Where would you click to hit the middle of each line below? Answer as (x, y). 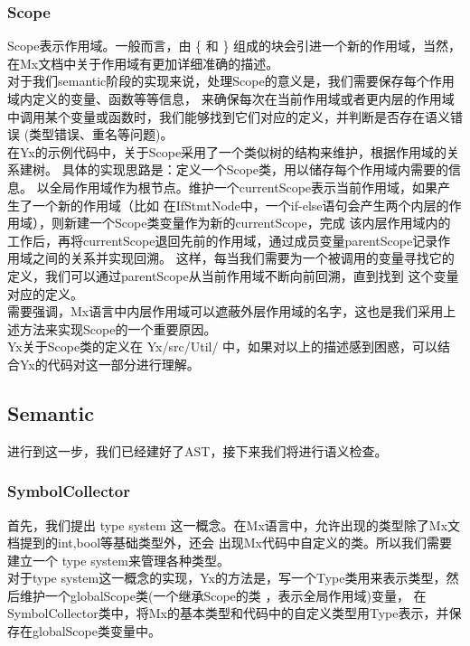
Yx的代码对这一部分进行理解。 (109, 364)
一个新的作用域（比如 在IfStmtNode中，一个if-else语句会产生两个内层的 (240, 205)
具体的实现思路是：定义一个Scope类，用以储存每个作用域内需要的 (255, 169)
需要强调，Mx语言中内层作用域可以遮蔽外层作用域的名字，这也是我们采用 (226, 311)
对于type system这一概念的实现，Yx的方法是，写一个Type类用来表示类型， (227, 578)
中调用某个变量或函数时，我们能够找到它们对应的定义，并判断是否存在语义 (229, 116)
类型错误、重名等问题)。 (101, 134)
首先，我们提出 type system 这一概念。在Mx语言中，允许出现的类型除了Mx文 (234, 524)
